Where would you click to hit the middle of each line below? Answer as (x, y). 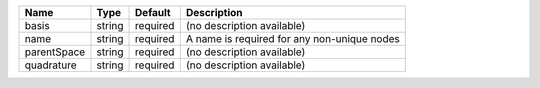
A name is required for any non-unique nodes (292, 38)
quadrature (50, 65)
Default (153, 12)
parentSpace (55, 52)
